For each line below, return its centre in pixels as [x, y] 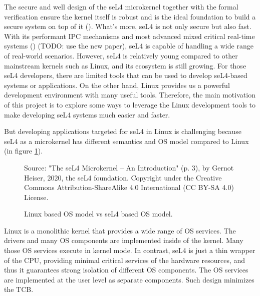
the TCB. [19, 289]
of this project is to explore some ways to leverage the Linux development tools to [130, 104]
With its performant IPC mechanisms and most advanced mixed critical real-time [129, 36]
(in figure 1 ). [24, 151]
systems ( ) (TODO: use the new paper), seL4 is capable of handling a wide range [129, 46]
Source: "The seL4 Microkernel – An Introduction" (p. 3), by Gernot [129, 167]
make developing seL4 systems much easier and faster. [87, 114]
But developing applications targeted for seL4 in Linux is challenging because [123, 131]
